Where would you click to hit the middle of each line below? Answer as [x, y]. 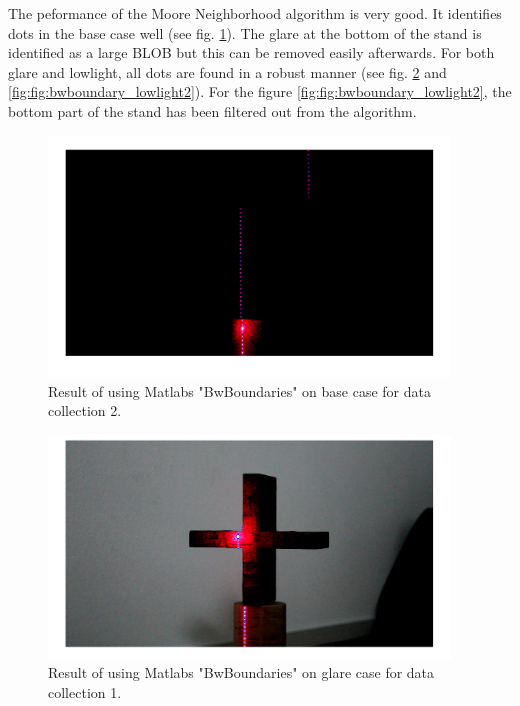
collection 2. [85, 410]
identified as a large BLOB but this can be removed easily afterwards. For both [251, 52]
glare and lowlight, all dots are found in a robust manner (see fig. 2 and [227, 71]
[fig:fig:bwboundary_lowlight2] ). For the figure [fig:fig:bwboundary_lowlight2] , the [260, 91]
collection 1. [85, 691]
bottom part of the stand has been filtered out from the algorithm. [212, 110]
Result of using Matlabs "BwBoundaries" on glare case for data [241, 672]
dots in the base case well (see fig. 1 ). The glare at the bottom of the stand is [245, 32]
